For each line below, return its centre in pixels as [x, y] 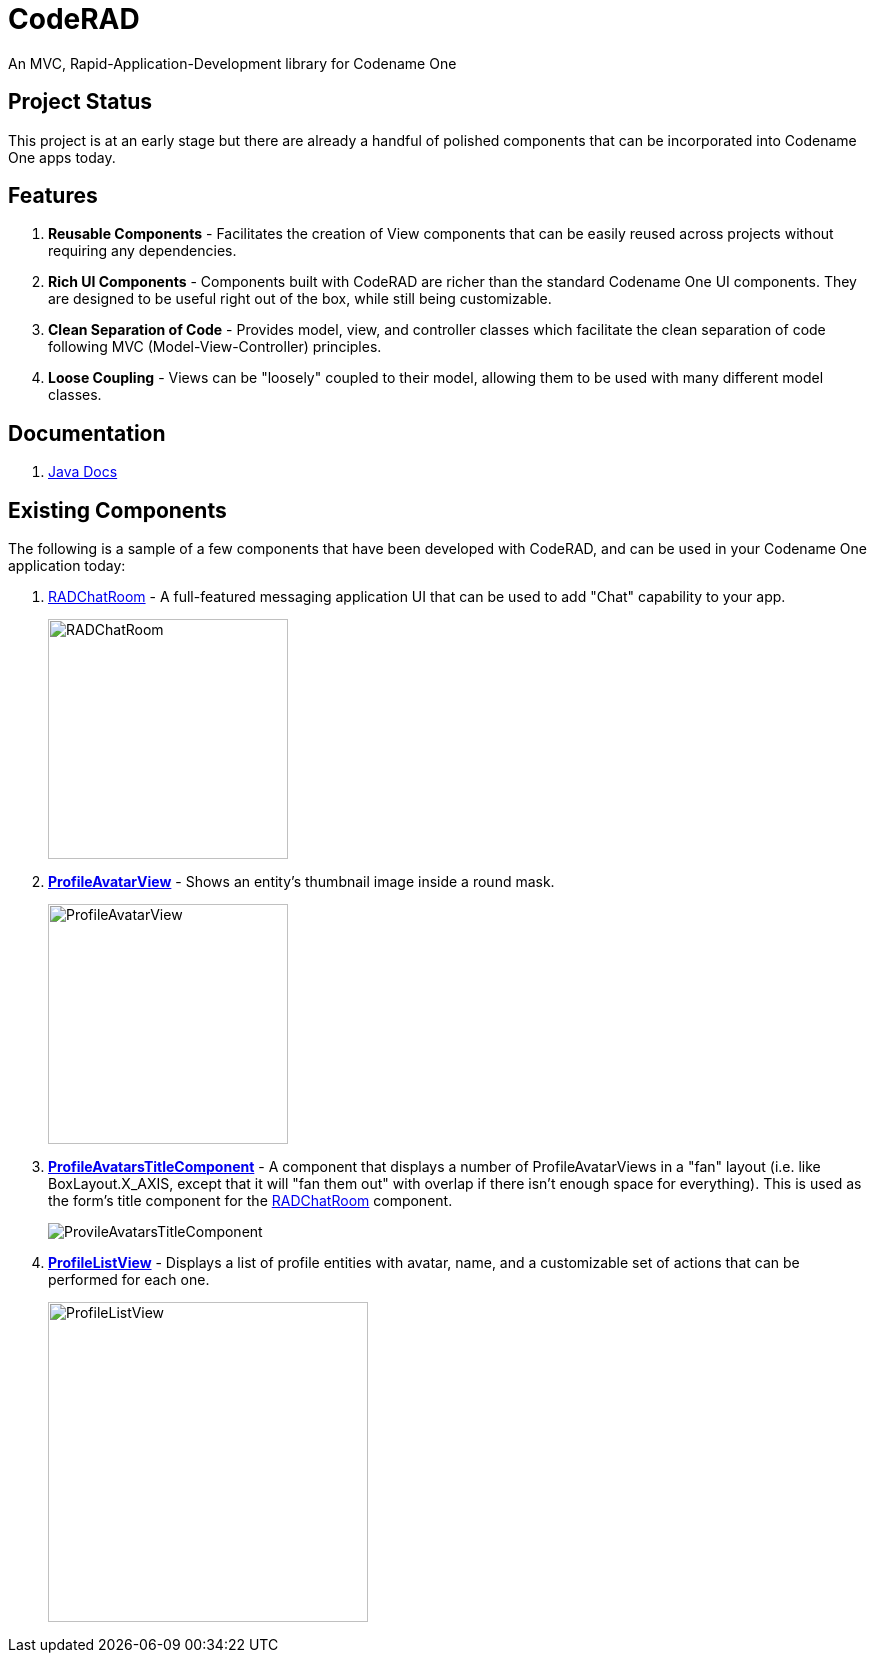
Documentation [87, 433]
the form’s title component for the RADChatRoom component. [250, 1201]
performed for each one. [129, 1280]
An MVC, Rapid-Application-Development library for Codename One [232, 63]
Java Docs [83, 472]
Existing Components [117, 510]
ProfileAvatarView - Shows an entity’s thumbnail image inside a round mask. [301, 882]
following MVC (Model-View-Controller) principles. [215, 347]
